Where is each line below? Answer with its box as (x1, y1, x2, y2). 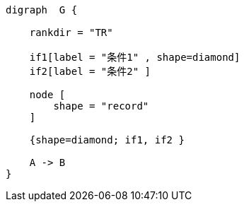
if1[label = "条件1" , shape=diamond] (29, 52, 240, 63)
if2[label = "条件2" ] (29, 66, 151, 77)
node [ (29, 89, 66, 100)
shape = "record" (53, 100, 149, 112)
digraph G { (6, 4, 78, 16)
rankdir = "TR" (29, 27, 113, 38)
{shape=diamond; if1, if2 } (29, 134, 185, 146)
